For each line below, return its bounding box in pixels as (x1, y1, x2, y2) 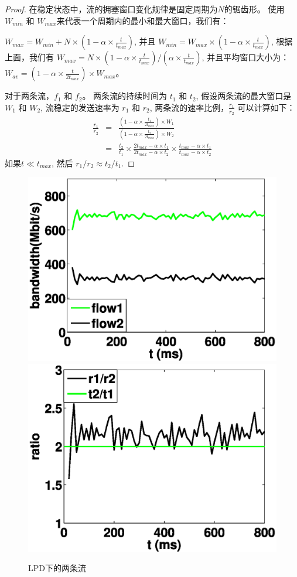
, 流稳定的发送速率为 (40, 101, 120, 113)
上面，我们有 (5, 51, 54, 63)
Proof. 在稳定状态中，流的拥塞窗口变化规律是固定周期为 (5, 3, 218, 15)
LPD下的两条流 (28, 562, 86, 574)
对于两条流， (5, 90, 54, 102)
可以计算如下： (237, 101, 295, 113)
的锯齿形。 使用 (224, 3, 285, 15)
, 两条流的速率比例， (149, 101, 229, 113)
